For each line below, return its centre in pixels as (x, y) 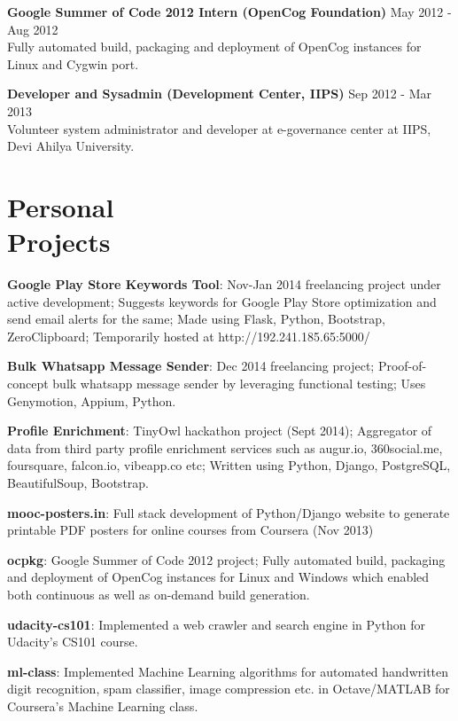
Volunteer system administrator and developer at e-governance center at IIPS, (219, 128)
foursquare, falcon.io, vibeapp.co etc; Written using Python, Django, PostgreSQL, (229, 465)
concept (28, 384)
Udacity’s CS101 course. (73, 642)
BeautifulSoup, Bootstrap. (78, 482)
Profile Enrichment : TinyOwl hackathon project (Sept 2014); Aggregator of (220, 431)
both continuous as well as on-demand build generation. (159, 594)
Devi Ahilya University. (71, 146)
